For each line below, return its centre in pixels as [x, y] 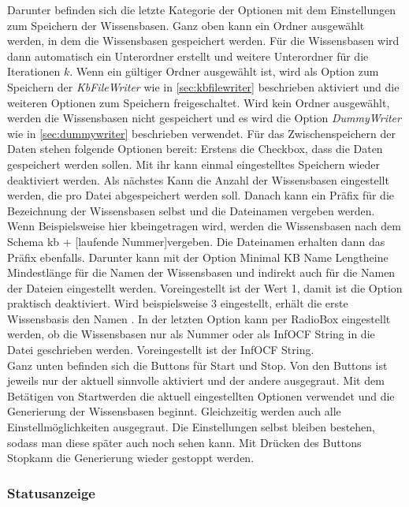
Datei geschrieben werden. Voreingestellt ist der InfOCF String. [161, 350]
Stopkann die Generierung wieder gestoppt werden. [131, 458]
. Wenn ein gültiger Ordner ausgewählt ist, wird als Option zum [224, 71]
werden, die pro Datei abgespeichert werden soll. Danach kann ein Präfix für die [201, 195]
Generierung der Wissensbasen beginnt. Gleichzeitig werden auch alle [174, 411]
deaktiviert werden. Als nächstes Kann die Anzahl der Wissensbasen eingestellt [198, 179]
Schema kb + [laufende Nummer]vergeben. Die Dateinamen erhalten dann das [196, 241]
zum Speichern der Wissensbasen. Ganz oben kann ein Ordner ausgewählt [186, 25]
